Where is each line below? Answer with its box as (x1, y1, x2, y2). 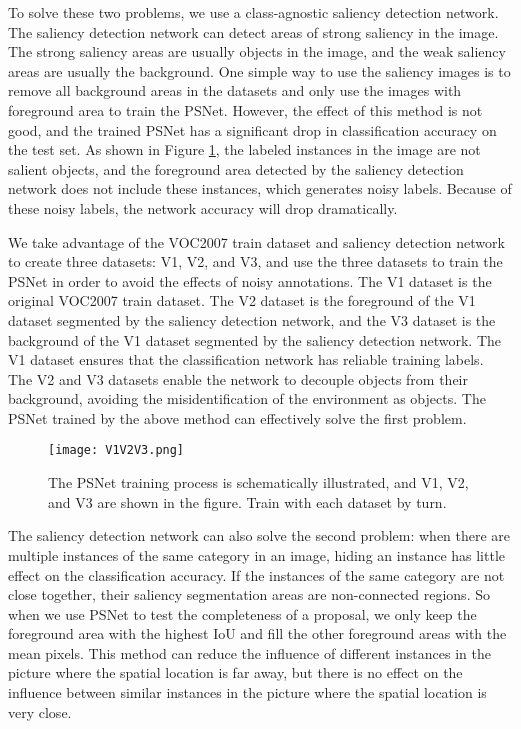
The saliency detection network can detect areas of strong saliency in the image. (8, 21, 499, 42)
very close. (8, 701, 72, 722)
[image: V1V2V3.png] (48, 443, 185, 458)
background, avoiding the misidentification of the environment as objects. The (8, 388, 486, 409)
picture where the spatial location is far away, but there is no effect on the (8, 662, 463, 683)
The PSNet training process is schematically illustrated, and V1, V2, (48, 472, 469, 493)
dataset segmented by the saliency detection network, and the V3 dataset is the (8, 309, 496, 330)
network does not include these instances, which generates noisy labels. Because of (8, 178, 512, 199)
